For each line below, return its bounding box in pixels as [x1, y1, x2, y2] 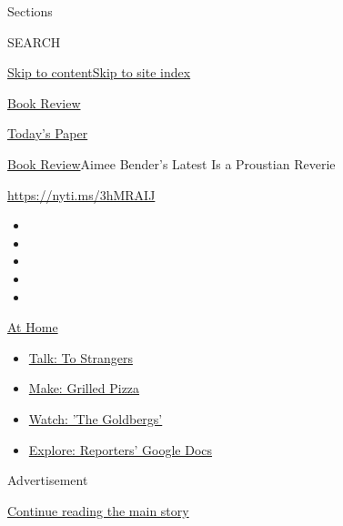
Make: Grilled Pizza [28, 379, 140, 398]
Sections [7, 2, 53, 20]
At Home [7, 318, 58, 337]
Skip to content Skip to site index [7, 63, 191, 82]
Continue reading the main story [7, 501, 189, 520]
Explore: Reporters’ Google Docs [28, 440, 213, 459]
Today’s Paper [7, 124, 88, 143]
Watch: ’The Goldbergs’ [28, 409, 163, 428]
